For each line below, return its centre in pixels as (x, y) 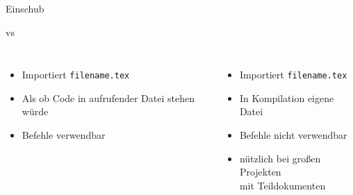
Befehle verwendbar (64, 135)
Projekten (260, 172)
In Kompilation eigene (287, 97)
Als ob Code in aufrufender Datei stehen (108, 97)
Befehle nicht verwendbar (293, 135)
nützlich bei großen (280, 158)
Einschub (25, 8)
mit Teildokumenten (282, 185)
